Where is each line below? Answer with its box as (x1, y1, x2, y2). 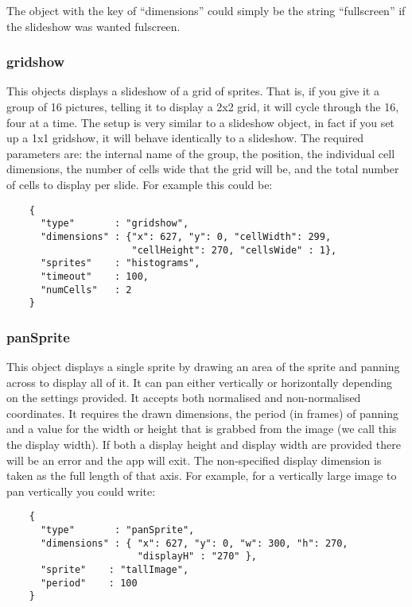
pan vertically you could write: (6, 482, 156, 499)
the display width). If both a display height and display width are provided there (6, 436, 401, 452)
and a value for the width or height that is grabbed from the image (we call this (6, 420, 397, 437)
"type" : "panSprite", (40, 524, 195, 536)
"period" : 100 (40, 577, 138, 589)
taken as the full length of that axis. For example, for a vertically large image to (6, 467, 397, 484)
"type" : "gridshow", (40, 218, 189, 230)
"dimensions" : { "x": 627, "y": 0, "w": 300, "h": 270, (40, 537, 348, 549)
